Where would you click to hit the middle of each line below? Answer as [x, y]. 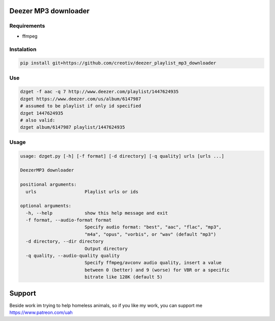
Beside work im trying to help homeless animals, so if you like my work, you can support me [106, 305]
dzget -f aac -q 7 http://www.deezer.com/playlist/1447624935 [99, 92]
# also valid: [38, 120]
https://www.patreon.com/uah [41, 312]
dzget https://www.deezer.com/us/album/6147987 [80, 99]
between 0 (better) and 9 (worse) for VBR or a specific [157, 270]
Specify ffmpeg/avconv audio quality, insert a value [153, 263]
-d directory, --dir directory [65, 241]
